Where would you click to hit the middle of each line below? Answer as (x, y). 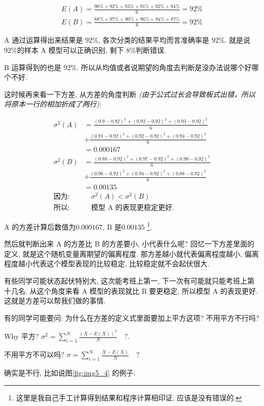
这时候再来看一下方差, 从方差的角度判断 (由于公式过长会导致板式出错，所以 (130, 94)
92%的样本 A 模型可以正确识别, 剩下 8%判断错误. (85, 50)
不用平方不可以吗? (34, 354)
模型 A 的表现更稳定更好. (133, 208)
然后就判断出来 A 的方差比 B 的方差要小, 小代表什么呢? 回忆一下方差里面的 (129, 244)
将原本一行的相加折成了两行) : (53, 104)
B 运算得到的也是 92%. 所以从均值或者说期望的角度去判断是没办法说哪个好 (128, 67)
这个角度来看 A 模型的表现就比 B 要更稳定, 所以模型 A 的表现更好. (147, 290)
